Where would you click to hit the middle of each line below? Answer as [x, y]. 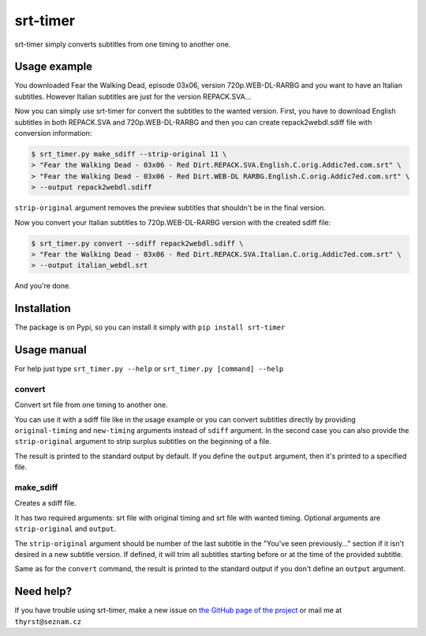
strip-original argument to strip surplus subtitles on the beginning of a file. [143, 442]
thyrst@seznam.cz [48, 621]
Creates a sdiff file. [45, 503]
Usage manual [50, 350]
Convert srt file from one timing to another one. [92, 405]
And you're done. [43, 286]
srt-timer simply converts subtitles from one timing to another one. [123, 44]
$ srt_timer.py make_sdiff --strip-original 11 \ [129, 154]
